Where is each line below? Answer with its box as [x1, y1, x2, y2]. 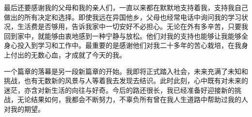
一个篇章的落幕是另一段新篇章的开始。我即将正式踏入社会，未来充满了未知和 [4, 66, 248, 76]
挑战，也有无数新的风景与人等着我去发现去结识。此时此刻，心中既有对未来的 [4, 75, 248, 86]
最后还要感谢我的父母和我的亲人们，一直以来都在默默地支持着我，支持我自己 [4, 2, 248, 12]
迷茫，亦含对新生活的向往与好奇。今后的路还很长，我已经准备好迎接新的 [4, 85, 235, 95]
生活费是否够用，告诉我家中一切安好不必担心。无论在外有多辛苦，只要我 [17, 21, 248, 31]
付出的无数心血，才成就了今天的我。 [10, 49, 126, 59]
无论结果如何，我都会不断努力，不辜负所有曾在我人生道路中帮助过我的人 [17, 94, 248, 104]
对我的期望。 [4, 103, 45, 114]
